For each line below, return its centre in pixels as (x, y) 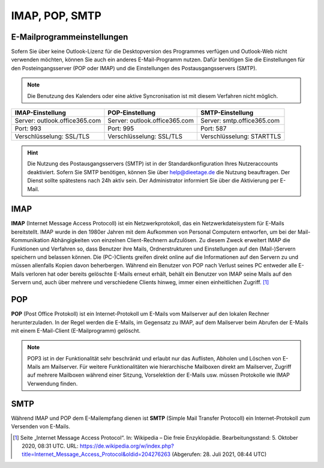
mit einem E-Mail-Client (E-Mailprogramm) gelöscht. (76, 330)
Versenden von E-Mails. (40, 427)
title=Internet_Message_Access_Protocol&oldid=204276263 (96, 454)
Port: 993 (28, 129)
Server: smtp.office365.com (240, 121)
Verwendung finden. (52, 383)
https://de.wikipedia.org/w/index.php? (127, 446)
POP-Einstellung (132, 113)
